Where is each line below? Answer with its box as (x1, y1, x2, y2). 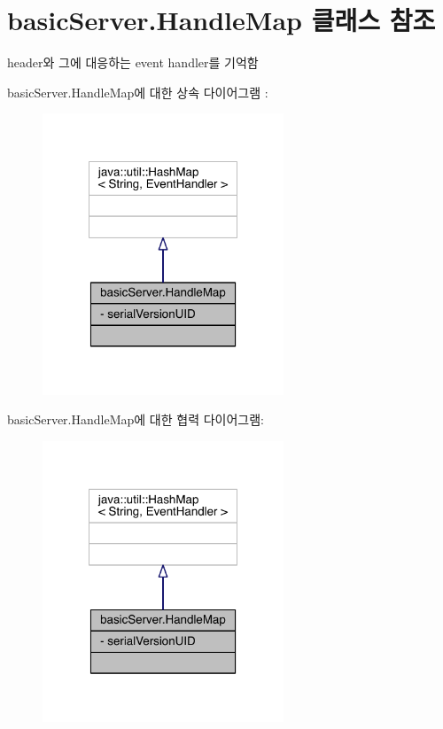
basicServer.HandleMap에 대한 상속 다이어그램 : (7, 82, 268, 101)
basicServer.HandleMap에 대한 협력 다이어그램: (7, 410, 264, 429)
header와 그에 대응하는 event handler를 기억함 (7, 53, 259, 72)
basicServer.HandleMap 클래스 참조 (7, 2, 436, 38)
